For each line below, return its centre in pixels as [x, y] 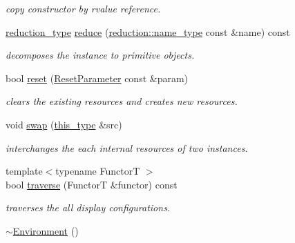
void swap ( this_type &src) [64, 124]
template [24, 171]
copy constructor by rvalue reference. [83, 8]
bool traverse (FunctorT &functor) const [92, 184]
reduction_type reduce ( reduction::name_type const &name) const [148, 31]
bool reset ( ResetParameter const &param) [97, 78]
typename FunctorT [98, 171]
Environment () [46, 230]
